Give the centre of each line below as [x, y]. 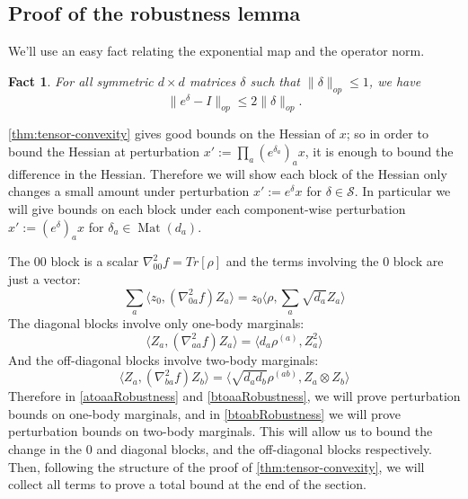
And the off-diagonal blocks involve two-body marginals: [163, 359]
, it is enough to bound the [379, 151]
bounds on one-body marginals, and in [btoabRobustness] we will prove [205, 413]
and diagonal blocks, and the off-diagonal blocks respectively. [265, 448]
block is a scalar [95, 261]
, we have [395, 80]
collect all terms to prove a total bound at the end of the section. [187, 484]
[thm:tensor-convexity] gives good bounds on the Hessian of [172, 134]
